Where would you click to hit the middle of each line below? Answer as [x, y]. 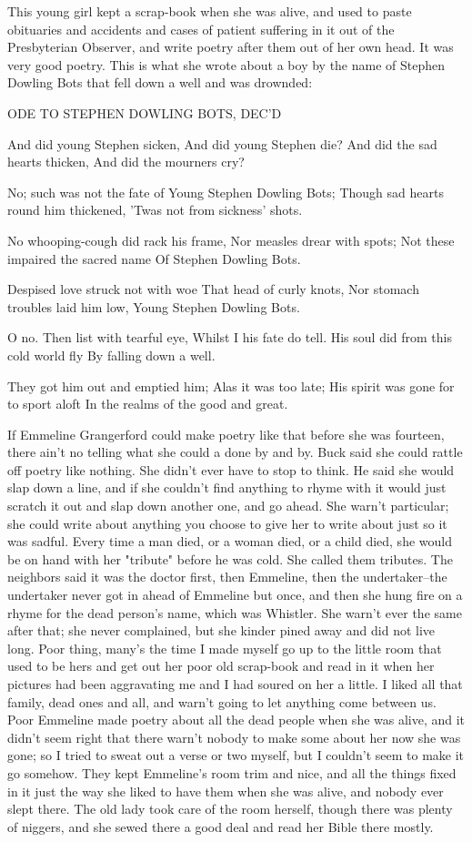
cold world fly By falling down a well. [111, 355]
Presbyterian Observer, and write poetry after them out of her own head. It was [231, 47]
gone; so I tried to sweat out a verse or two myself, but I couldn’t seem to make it [236, 755]
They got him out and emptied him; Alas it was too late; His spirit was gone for [231, 385]
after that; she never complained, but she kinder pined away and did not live [221, 630]
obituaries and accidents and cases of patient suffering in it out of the [201, 29]
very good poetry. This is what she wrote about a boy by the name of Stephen [226, 64]
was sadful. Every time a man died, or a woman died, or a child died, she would [230, 541]
